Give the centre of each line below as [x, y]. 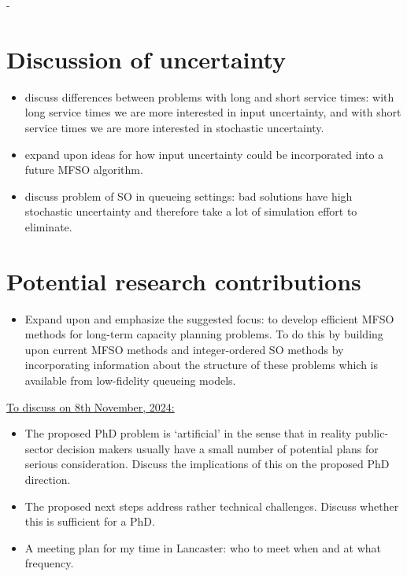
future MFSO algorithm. [84, 170]
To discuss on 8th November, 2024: [91, 406]
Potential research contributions [184, 281]
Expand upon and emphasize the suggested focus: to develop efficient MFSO [209, 318]
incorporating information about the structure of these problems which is [201, 365]
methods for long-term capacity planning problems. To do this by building [204, 334]
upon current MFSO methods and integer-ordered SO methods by [184, 349]
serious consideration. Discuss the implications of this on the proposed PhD [207, 464]
